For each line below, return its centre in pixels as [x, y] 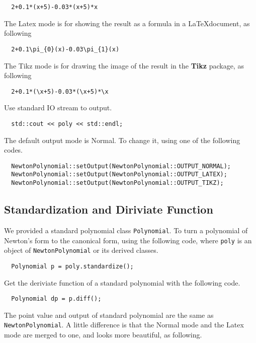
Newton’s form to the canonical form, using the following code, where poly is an [128, 240]
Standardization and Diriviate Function [109, 209]
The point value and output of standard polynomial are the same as [109, 315]
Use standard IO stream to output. [58, 108]
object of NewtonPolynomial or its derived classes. [81, 250]
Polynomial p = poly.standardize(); [72, 266]
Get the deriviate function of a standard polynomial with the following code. [122, 282]
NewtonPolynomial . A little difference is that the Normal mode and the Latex [124, 325]
